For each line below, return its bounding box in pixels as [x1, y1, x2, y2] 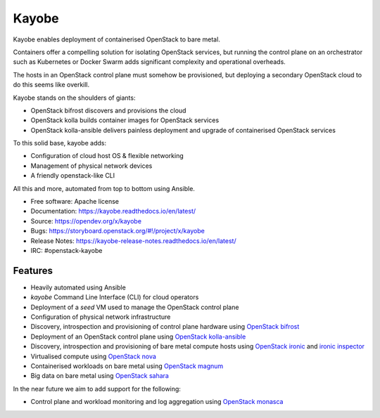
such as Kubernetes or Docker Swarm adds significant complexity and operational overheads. [13, 58, 286, 66]
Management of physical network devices [30, 162, 153, 170]
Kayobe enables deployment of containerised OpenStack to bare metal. [13, 35, 221, 44]
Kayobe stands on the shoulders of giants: [13, 93, 136, 102]
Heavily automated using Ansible [30, 283, 126, 292]
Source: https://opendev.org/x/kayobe [30, 216, 142, 225]
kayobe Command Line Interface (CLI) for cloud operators [30, 293, 199, 301]
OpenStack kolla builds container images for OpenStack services [30, 116, 220, 124]
